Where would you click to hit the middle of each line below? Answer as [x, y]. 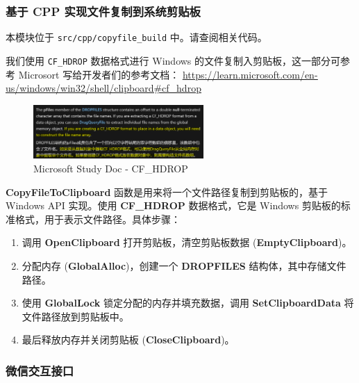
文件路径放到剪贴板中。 [75, 316]
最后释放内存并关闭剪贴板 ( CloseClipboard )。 [128, 340]
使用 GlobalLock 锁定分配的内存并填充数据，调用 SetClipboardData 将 [188, 303]
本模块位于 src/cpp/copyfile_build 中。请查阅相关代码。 [136, 37]
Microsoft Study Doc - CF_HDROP [111, 169]
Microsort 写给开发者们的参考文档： [99, 74]
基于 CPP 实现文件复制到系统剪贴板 [103, 11]
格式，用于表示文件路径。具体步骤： [98, 219]
